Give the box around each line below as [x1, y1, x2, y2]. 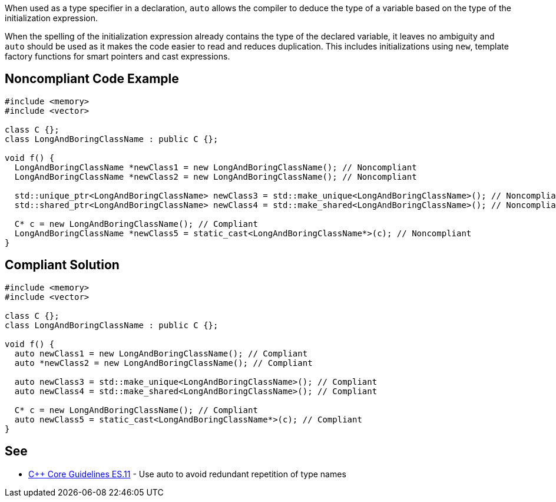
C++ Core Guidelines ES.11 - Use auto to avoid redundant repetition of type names [28, 468, 346, 479]
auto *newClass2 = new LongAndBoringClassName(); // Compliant [14, 358, 313, 368]
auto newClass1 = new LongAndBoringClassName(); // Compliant [14, 348, 308, 358]
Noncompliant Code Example [5, 71, 179, 87]
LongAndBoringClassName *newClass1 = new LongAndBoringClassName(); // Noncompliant [14, 162, 417, 172]
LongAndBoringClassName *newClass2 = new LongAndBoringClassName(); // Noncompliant [14, 171, 417, 181]
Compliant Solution [5, 257, 120, 273]
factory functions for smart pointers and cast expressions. [5, 51, 230, 61]
